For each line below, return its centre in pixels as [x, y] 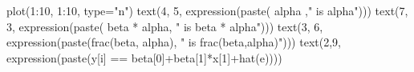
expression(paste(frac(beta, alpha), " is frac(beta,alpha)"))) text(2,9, [174, 42]
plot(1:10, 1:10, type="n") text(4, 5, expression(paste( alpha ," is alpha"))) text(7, [207, 10]
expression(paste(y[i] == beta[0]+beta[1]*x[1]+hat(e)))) [144, 57]
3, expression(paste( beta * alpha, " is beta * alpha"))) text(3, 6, [165, 26]
